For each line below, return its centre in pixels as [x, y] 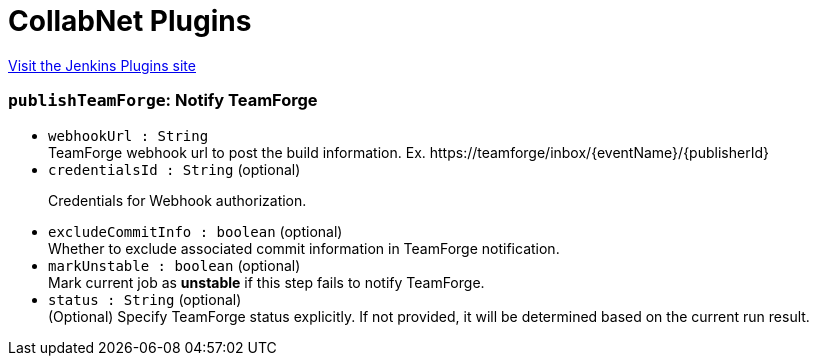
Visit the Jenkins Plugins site [102, 65]
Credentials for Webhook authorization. [177, 200]
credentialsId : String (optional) [174, 169]
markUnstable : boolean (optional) [174, 265]
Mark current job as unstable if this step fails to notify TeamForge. [266, 282]
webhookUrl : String [128, 135]
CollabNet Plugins [130, 21]
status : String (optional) [145, 299]
